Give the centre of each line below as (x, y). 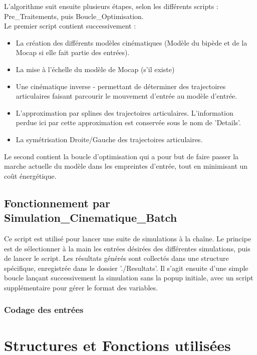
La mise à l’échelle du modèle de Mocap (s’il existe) (95, 69)
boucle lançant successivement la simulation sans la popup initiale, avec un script (129, 278)
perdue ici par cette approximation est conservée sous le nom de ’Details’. (128, 122)
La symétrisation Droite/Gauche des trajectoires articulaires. (109, 139)
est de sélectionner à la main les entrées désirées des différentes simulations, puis (127, 248)
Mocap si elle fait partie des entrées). (73, 52)
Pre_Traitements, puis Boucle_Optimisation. (74, 16)
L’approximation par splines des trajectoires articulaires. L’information (124, 112)
